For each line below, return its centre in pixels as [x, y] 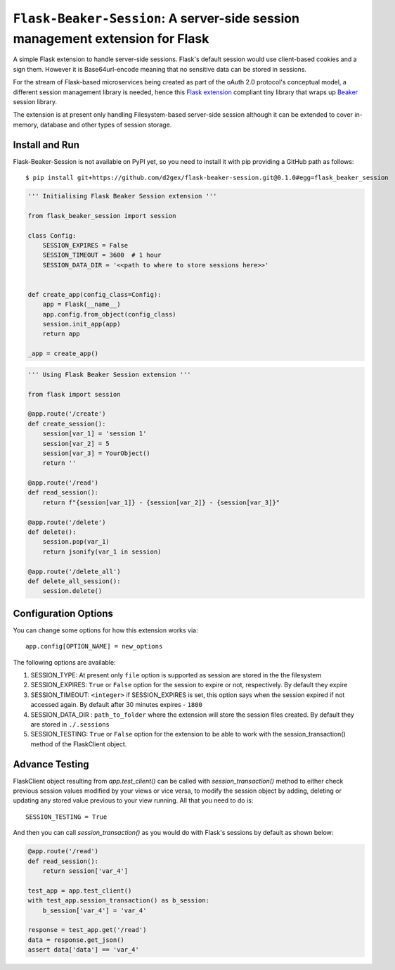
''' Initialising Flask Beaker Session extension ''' [122, 196]
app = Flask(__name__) [82, 305]
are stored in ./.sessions [70, 725]
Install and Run [46, 145]
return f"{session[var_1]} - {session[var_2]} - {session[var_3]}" [161, 502]
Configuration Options [63, 613]
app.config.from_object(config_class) [109, 314]
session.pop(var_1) [76, 542]
